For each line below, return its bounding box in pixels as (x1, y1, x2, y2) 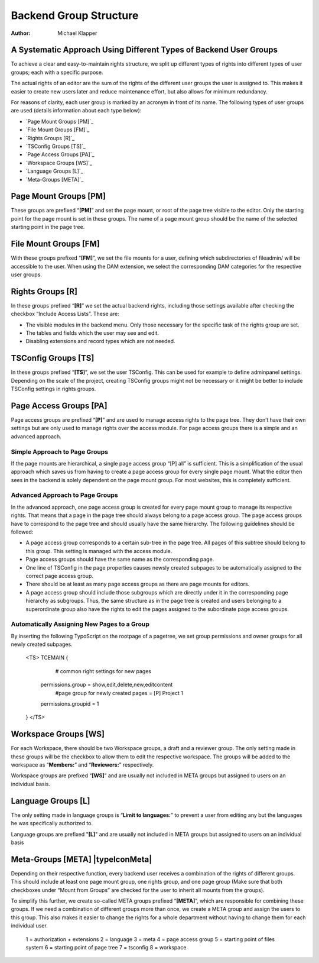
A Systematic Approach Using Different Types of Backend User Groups (11, 45, 278, 55)
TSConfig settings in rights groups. (11, 385, 96, 393)
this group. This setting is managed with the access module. (25, 547, 172, 554)
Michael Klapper (57, 30, 97, 37)
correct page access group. (25, 572, 94, 579)
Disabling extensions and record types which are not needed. (25, 338, 175, 345)
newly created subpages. (11, 641, 73, 648)
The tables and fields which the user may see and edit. (25, 329, 159, 337)
